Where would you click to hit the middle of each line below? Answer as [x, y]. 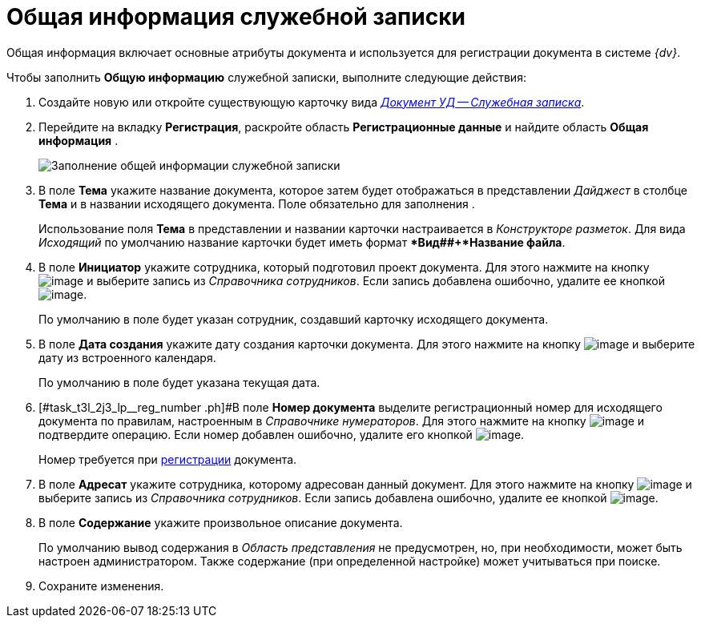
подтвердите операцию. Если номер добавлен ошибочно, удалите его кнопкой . [282, 434]
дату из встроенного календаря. [127, 357]
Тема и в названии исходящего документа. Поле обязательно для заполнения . [257, 203]
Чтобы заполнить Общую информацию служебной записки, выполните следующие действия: [266, 77]
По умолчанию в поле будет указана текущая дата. [179, 382]
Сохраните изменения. [101, 586]
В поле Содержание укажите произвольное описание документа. [221, 522]
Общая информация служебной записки [236, 17]
